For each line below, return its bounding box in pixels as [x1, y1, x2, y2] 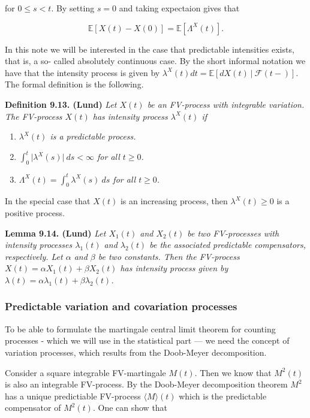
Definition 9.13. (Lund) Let [5, 98, 117, 110]
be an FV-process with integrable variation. [147, 98, 305, 110]
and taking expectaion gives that [119, 2, 240, 14]
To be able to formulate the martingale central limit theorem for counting [5, 322, 276, 335]
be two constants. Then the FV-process [98, 250, 240, 262]
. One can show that [92, 401, 168, 414]
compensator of [5, 401, 61, 414]
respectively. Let [5, 250, 63, 262]
